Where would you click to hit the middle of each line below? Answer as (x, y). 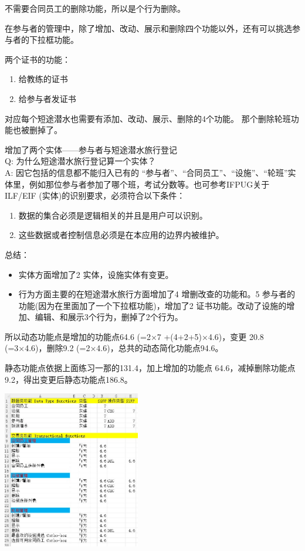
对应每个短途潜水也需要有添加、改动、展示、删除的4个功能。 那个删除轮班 (148, 118)
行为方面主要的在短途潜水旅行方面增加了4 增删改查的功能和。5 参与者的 (157, 294)
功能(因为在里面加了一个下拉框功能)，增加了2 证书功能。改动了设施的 (152, 305)
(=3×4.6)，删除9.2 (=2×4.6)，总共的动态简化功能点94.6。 (114, 348)
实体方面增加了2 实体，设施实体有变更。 (96, 274)
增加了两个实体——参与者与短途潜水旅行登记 (91, 149)
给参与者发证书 (47, 98)
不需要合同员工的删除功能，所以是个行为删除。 (95, 8)
